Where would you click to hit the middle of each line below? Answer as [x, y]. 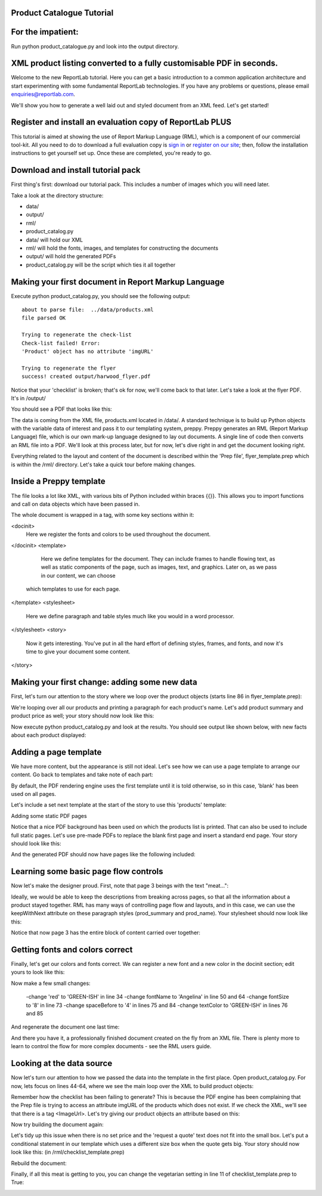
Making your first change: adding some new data [104, 682]
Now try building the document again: [57, 1124]
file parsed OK [44, 318]
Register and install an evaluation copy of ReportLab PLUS [121, 122]
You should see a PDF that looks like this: [62, 409]
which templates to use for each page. [73, 589]
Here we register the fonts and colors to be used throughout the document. [118, 534]
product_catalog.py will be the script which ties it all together [101, 265]
